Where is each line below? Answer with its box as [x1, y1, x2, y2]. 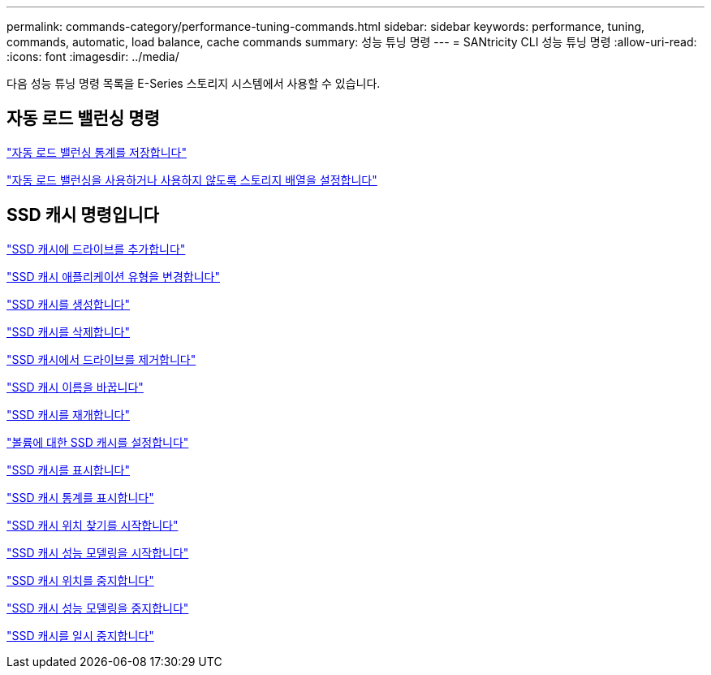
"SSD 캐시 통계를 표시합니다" [6, 490, 154, 504]
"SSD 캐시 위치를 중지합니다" [6, 573, 154, 587]
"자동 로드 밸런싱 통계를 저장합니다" [6, 145, 187, 159]
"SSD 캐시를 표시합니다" [6, 462, 131, 477]
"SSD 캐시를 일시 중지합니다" [6, 628, 154, 643]
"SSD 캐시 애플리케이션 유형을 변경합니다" [6, 269, 220, 283]
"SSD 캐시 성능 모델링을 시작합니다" [6, 545, 189, 560]
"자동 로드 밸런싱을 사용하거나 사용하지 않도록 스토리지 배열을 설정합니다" [6, 172, 377, 187]
